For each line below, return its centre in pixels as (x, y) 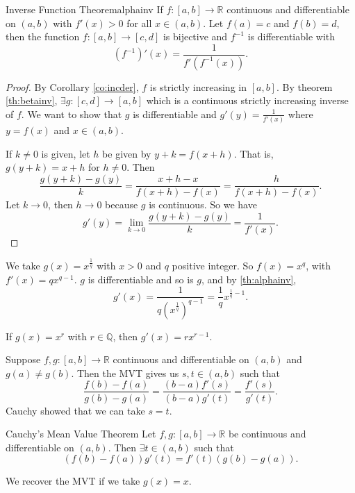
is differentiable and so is (141, 279)
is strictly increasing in (198, 86)
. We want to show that (72, 114)
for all (139, 23)
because (122, 204)
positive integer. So (213, 266)
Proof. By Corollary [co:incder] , (72, 86)
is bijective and (195, 36)
